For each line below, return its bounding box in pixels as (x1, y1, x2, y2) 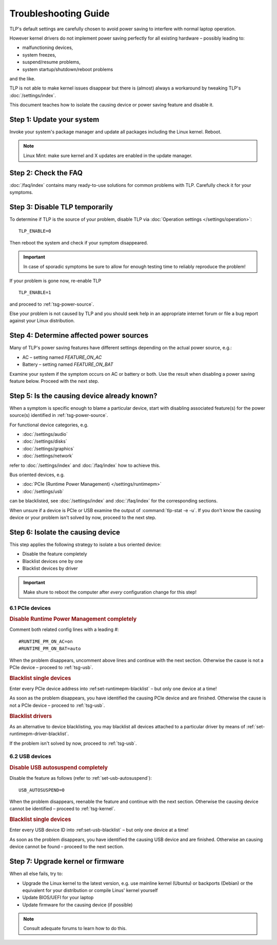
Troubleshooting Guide (9, 8, 110, 19)
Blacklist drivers (9, 712, 52, 720)
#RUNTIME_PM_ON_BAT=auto (18, 646, 81, 652)
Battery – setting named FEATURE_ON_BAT (22, 361, 114, 367)
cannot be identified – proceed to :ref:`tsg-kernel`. (9, 806, 115, 812)
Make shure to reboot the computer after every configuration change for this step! (23, 589, 197, 595)
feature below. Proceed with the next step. (9, 378, 100, 384)
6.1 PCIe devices (9, 604, 51, 611)
